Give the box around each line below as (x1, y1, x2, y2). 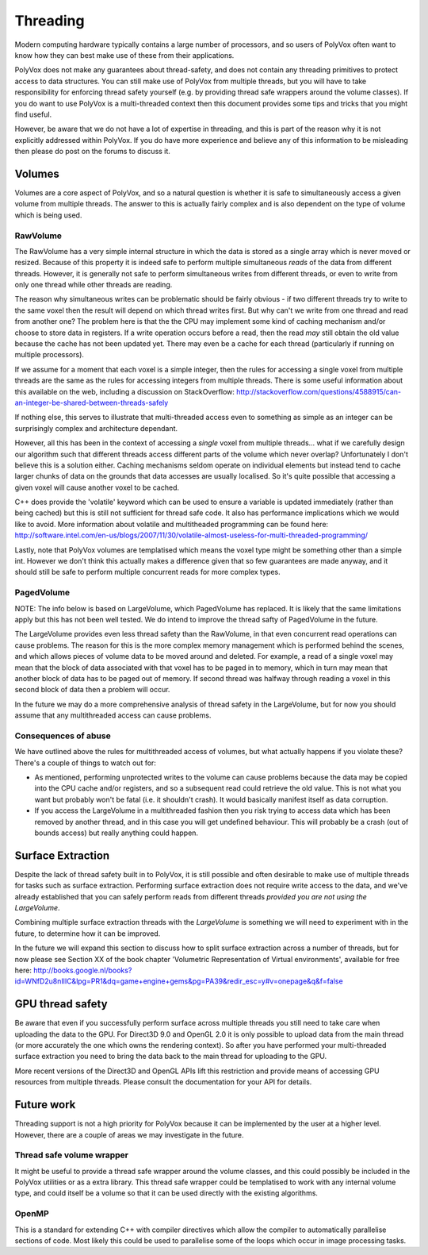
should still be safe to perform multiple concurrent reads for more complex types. (14, 568, 281, 577)
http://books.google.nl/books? (32, 965, 132, 975)
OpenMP (14, 1208, 49, 1219)
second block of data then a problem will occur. (14, 685, 170, 695)
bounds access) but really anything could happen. (34, 828, 198, 837)
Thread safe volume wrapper (14, 1149, 128, 1161)
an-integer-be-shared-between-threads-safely (14, 398, 169, 407)
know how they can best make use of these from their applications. (14, 50, 235, 60)
